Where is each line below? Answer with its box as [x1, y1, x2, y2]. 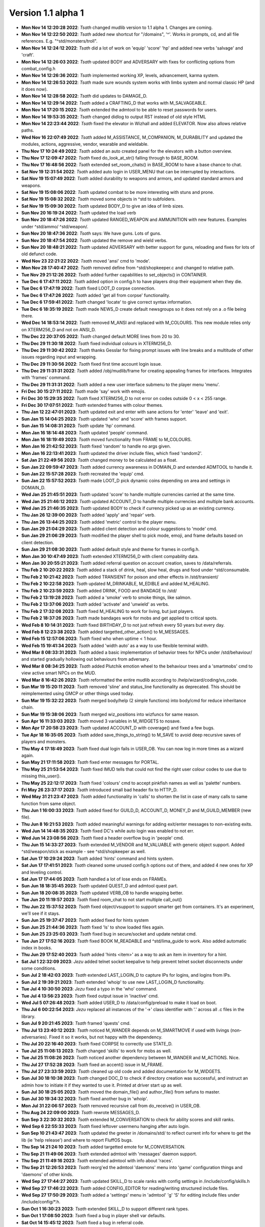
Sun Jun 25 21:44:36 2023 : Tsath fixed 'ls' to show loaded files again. [21, 924, 164, 930]
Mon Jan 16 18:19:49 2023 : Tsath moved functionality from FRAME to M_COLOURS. [21, 436, 192, 442]
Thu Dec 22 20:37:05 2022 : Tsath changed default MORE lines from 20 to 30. [21, 334, 180, 340]
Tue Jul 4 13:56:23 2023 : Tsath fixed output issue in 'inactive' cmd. [21, 993, 159, 999]
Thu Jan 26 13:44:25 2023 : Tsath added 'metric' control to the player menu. [21, 519, 177, 525]
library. [21, 1014, 36, 1019]
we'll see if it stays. [21, 910, 60, 916]
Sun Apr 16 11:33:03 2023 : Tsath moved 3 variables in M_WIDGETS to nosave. [21, 718, 181, 724]
